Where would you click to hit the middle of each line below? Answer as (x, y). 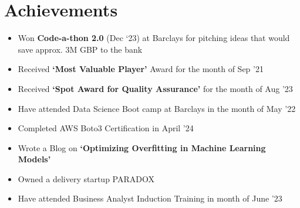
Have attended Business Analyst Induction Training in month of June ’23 (150, 198)
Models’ (34, 159)
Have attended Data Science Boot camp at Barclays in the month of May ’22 (157, 108)
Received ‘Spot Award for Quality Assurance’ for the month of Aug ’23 (155, 88)
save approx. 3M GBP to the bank (80, 49)
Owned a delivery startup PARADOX (86, 178)
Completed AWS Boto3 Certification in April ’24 (106, 128)
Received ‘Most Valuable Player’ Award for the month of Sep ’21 (141, 69)
